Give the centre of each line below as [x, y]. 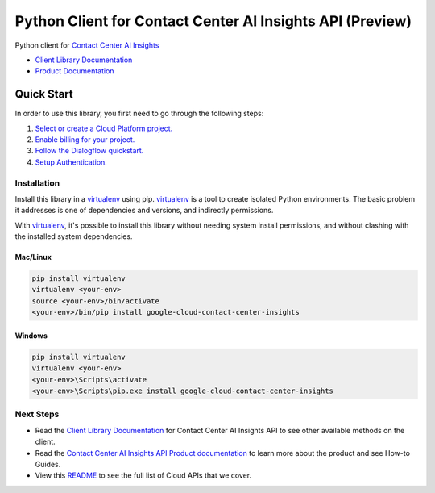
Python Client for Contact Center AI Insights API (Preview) [213, 21]
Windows [31, 336]
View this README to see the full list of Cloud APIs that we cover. [143, 475]
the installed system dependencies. [74, 236]
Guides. [48, 464]
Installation [37, 183]
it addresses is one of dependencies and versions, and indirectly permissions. [144, 211]
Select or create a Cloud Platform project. [104, 128]
